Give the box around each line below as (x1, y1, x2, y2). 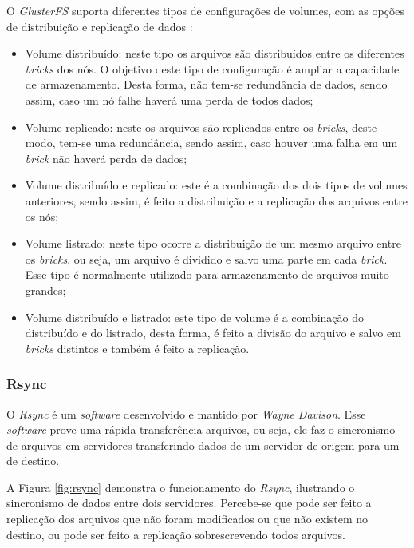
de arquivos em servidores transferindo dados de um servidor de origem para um (6, 436, 400, 453)
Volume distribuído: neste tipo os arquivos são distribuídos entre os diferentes (25, 45, 404, 62)
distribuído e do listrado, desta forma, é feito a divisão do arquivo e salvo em (25, 324, 401, 341)
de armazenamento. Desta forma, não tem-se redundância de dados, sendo (25, 76, 388, 93)
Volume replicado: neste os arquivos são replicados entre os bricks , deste (25, 118, 377, 135)
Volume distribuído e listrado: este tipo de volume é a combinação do (25, 308, 364, 325)
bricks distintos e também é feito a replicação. (25, 340, 250, 356)
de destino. (6, 452, 60, 469)
